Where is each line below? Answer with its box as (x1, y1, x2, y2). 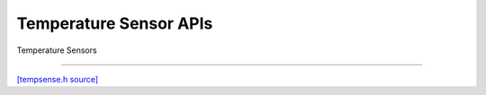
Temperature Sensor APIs (16, 13, 213, 33)
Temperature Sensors (16, 45, 98, 56)
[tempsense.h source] (16, 73, 99, 84)
